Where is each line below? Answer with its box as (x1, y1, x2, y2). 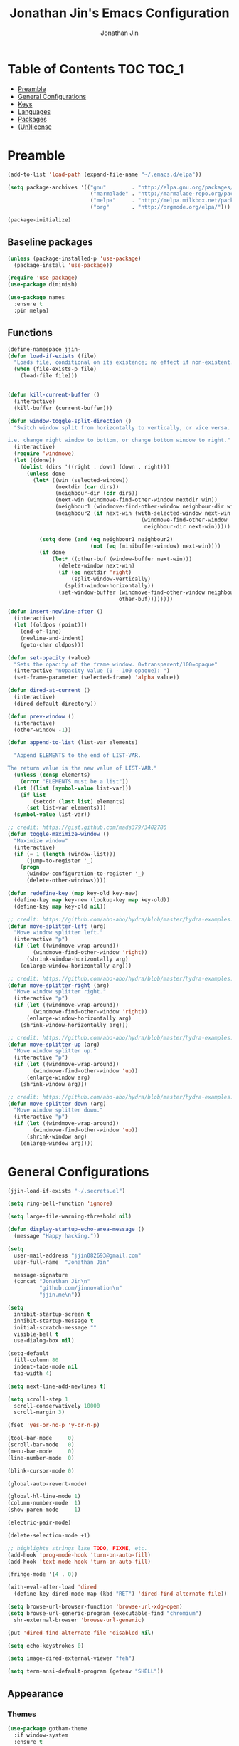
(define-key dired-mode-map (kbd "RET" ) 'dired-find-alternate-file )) (14, 1590, 228, 1598)
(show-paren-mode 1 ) (7, 1506, 81, 1514)
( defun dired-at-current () (7, 687, 91, 694)
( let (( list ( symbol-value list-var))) (14, 785, 132, 792)
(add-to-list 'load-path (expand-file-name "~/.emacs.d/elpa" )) (7, 171, 202, 178)
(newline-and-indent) (20, 634, 84, 642)
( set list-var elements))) (26, 805, 107, 812)
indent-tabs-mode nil (14, 1364, 78, 1371)
